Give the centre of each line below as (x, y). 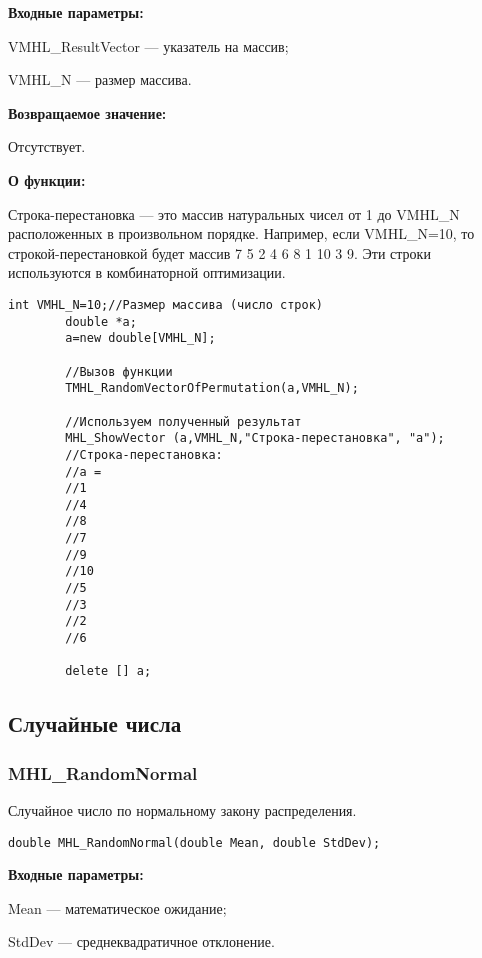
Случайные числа (95, 723)
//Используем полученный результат (183, 421)
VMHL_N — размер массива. (100, 79)
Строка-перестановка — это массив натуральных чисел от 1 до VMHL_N (234, 213)
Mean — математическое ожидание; (117, 907)
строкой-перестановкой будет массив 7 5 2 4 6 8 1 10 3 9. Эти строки (219, 252)
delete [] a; (108, 671)
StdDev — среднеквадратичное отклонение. (141, 941)
